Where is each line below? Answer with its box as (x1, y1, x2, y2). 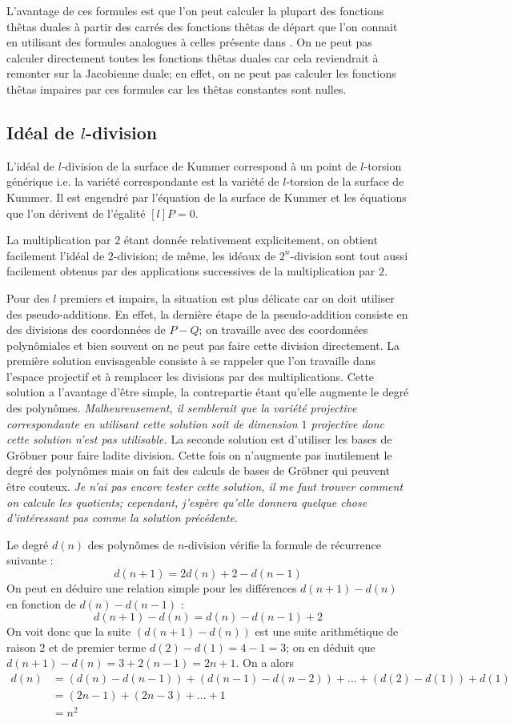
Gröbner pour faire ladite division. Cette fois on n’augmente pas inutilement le (6, 446, 392, 463)
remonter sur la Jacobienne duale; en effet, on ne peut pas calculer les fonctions (6, 65, 396, 82)
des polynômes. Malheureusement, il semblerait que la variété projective (6, 400, 357, 416)
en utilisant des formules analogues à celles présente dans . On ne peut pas (6, 34, 372, 50)
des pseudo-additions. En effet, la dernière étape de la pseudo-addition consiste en (6, 305, 408, 322)
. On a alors (235, 654, 294, 671)
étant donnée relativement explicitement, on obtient (123, 231, 378, 248)
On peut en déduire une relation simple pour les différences (6, 580, 297, 596)
